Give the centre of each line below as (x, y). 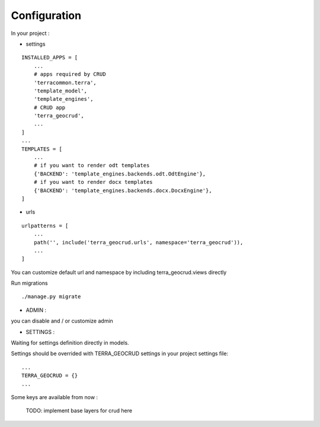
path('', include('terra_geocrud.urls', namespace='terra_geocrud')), (138, 242)
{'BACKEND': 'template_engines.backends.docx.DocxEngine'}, (123, 190)
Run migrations (29, 283)
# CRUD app (49, 107)
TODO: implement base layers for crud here (79, 411)
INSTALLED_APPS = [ (50, 58)
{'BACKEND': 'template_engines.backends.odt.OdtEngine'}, (120, 174)
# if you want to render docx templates (93, 182)
